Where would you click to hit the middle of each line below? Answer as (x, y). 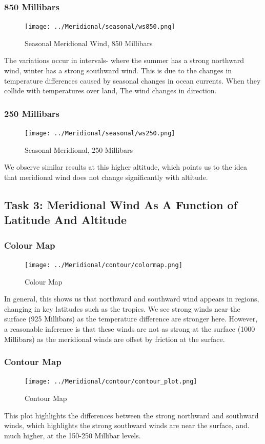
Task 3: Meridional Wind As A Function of (121, 204)
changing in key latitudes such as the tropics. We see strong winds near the (122, 308)
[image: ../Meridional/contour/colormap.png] (104, 265)
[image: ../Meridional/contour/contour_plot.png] (111, 382)
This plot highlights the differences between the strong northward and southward (131, 415)
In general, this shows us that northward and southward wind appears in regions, (132, 299)
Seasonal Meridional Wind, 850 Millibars (89, 43)
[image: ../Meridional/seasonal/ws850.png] (100, 27)
